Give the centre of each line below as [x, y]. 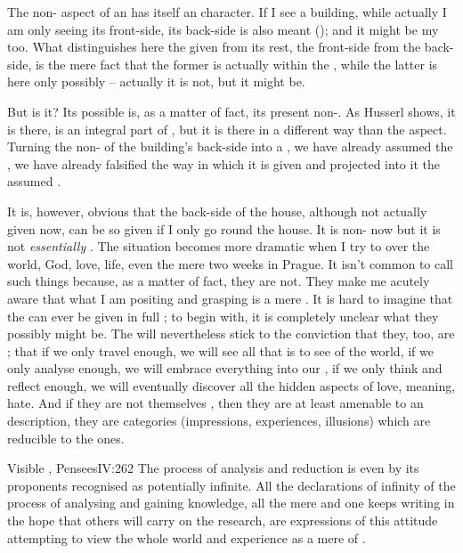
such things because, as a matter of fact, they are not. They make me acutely [219, 281]
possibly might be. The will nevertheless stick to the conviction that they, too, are [231, 333]
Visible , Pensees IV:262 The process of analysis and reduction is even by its [213, 468]
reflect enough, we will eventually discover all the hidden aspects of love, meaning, [231, 385]
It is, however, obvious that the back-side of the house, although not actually [217, 211]
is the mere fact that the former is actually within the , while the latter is [236, 64]
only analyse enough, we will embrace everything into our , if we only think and [225, 368]
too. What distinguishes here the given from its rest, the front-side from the [214, 47]
